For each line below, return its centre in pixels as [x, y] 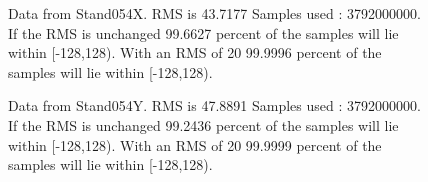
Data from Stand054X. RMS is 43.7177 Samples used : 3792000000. [214, 13]
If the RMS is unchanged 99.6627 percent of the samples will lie [203, 32]
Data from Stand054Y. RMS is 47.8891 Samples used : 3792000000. [214, 105]
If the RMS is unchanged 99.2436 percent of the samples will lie [203, 124]
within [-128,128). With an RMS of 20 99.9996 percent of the [195, 52]
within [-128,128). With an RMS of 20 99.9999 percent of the [195, 144]
